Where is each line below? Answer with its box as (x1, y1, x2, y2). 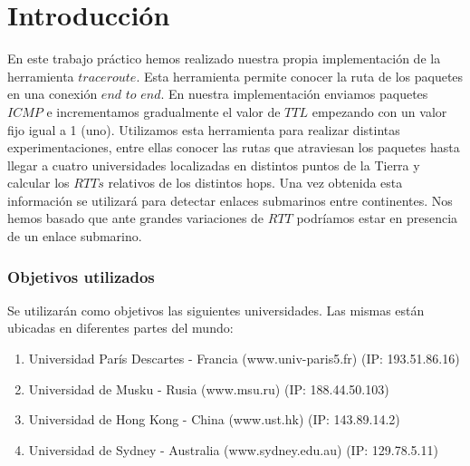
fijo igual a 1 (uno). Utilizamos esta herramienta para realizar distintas (7, 120, 400, 139)
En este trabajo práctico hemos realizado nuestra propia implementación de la (7, 49, 441, 68)
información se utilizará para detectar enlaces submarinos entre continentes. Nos (7, 190, 453, 209)
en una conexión (7, 84, 98, 103)
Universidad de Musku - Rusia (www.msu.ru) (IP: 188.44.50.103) (28, 379, 389, 398)
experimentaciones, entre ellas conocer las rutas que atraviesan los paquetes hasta (7, 138, 460, 157)
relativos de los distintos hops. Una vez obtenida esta (108, 173, 403, 192)
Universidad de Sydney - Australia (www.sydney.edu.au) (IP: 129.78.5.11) (28, 440, 438, 459)
